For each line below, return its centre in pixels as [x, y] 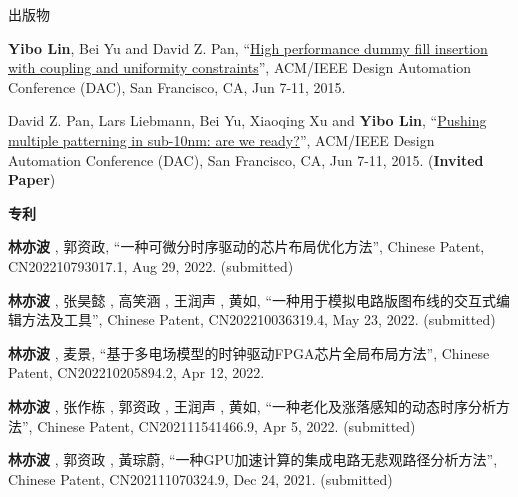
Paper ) [32, 179]
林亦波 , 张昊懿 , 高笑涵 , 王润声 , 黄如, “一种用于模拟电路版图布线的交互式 [252, 299]
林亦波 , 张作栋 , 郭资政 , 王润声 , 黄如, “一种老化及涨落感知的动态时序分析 [252, 405]
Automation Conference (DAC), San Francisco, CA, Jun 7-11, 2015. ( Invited [246, 159]
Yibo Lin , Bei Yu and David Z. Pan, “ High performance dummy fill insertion [248, 47]
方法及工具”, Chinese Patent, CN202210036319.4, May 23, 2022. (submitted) [258, 319]
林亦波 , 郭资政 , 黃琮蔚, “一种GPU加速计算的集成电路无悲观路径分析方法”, [253, 459]
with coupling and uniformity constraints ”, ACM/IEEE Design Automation [240, 67]
